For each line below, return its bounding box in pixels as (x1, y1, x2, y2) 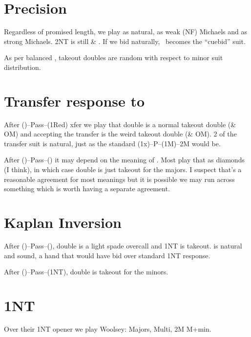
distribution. (4, 62, 41, 72)
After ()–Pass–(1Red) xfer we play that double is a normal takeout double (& (4, 119, 236, 129)
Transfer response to (4, 90, 145, 111)
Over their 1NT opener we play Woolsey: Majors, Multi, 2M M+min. (4, 323, 211, 334)
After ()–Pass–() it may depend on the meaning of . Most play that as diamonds (4, 155, 245, 165)
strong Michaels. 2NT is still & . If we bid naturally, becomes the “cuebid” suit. (4, 36, 246, 46)
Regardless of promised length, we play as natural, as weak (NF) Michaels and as (4, 26, 248, 37)
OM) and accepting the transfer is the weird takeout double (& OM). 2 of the (4, 129, 237, 139)
